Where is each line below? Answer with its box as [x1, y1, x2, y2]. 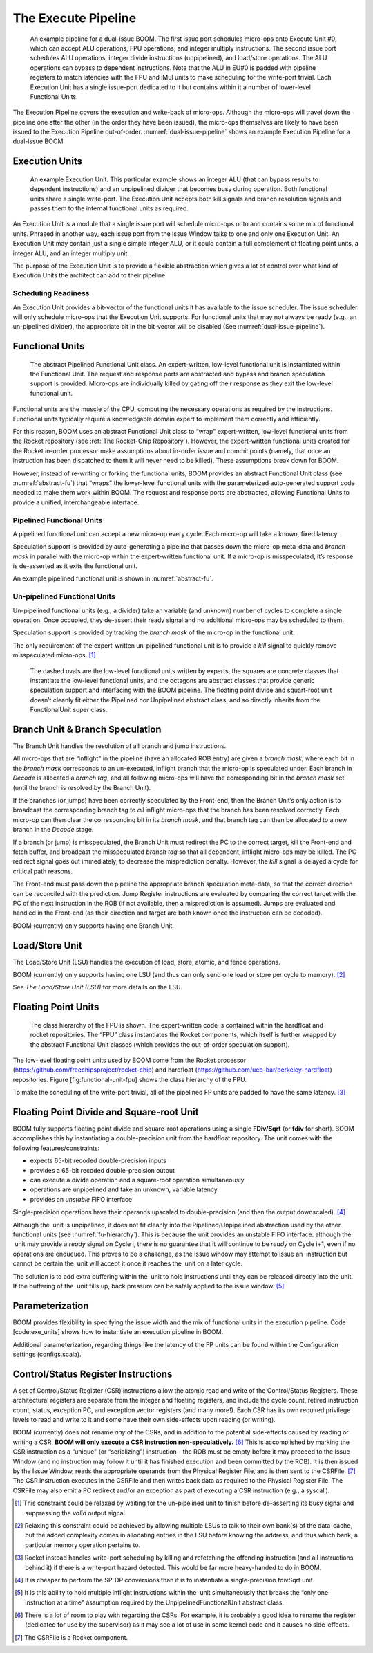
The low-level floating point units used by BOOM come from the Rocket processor [12, 1056, 247, 1064]
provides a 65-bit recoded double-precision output [30, 1166, 175, 1174]
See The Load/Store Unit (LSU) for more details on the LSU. [12, 983, 183, 992]
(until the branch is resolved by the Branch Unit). [12, 783, 151, 792]
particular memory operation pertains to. [25, 1540, 141, 1549]
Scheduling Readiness [12, 289, 90, 298]
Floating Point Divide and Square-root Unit [12, 1106, 199, 1117]
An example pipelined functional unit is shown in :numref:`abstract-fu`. [12, 574, 213, 583]
